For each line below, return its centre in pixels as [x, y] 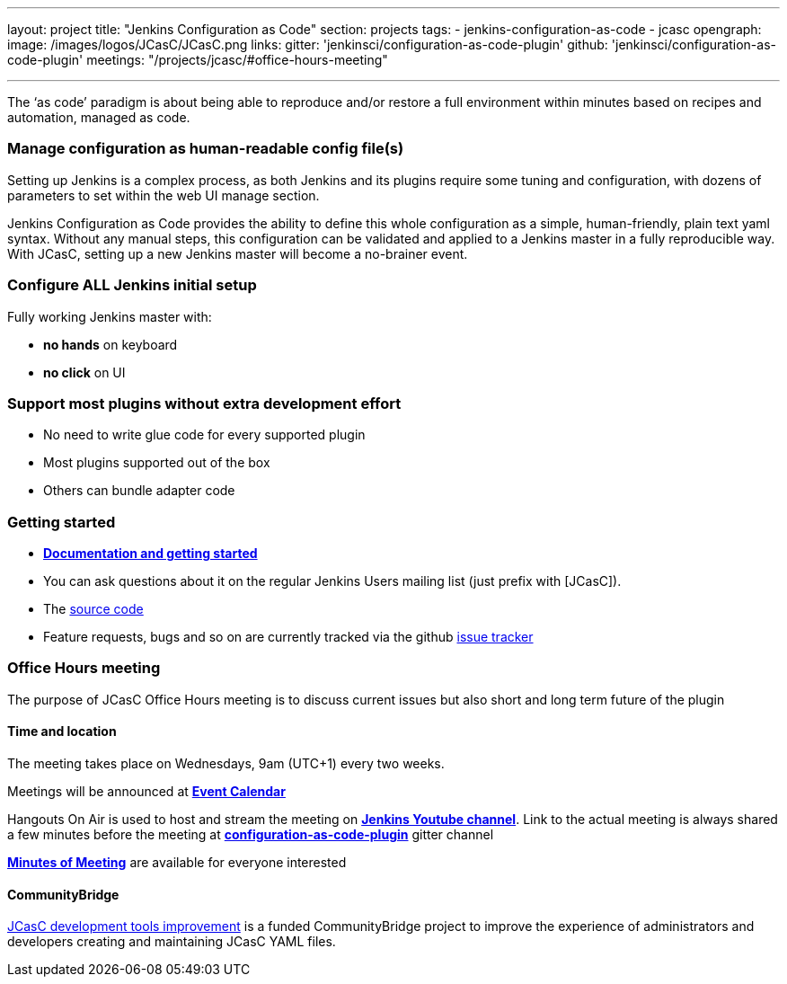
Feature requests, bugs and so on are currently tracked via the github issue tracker [288, 637]
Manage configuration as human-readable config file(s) [206, 149]
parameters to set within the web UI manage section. [164, 195]
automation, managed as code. [99, 117]
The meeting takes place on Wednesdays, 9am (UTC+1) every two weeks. [226, 763]
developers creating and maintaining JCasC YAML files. [172, 942]
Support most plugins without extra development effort [204, 403]
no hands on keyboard [111, 344]
